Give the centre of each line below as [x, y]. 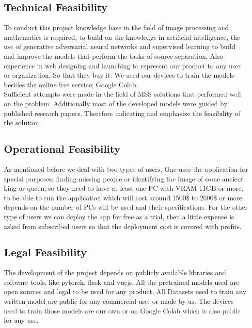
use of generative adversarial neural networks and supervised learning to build [120, 46]
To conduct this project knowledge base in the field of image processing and [117, 27]
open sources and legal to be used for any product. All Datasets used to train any [125, 291]
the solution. [23, 123]
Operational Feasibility [62, 149]
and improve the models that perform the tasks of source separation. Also [114, 56]
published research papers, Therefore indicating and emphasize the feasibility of [122, 113]
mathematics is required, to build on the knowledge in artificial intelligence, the [122, 37]
